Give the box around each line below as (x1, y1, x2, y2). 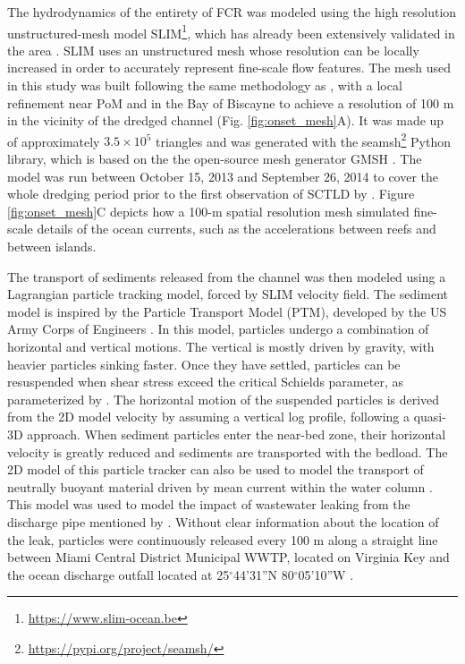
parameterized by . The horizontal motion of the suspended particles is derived (7, 389, 440, 408)
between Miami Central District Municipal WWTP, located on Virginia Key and (7, 548, 450, 566)
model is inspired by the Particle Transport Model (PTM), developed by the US (7, 302, 447, 320)
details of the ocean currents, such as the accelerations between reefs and (37, 219, 436, 238)
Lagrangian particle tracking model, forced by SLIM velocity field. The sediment (7, 285, 448, 303)
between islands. (7, 237, 97, 256)
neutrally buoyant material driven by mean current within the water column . (7, 477, 433, 496)
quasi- (413, 407, 446, 426)
